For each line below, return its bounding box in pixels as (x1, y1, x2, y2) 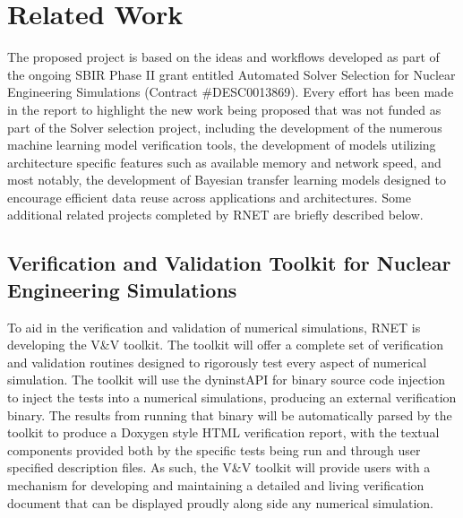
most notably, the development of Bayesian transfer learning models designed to (7, 170, 446, 189)
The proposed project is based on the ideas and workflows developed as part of (7, 47, 440, 66)
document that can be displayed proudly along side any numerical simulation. (7, 493, 433, 512)
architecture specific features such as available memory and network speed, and (7, 152, 442, 171)
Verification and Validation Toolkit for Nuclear (7, 249, 451, 277)
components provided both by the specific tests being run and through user (7, 440, 421, 459)
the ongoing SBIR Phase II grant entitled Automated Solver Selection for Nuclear (7, 65, 456, 83)
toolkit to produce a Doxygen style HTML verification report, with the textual (7, 423, 440, 442)
